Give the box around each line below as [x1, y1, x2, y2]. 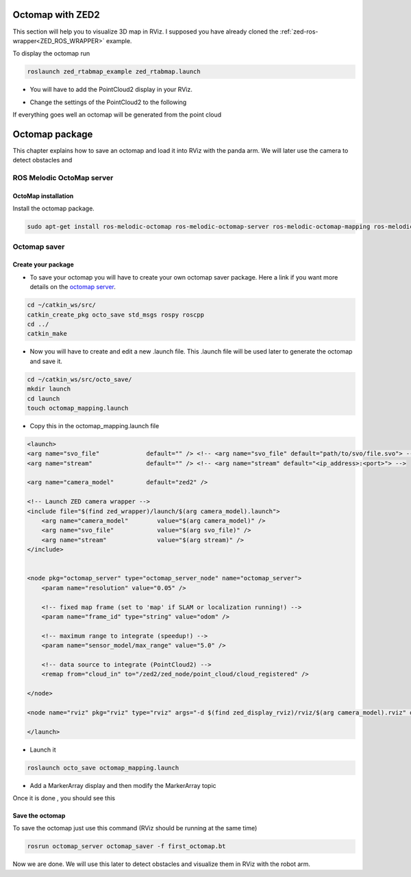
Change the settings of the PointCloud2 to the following [29, 98, 187, 106]
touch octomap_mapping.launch [27, 404, 129, 412]
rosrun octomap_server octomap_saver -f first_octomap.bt [27, 843, 226, 850]
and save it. [29, 357, 63, 365]
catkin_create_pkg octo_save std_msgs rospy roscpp [27, 310, 205, 319]
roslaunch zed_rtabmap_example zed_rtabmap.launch [27, 68, 201, 75]
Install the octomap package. [12, 204, 95, 212]
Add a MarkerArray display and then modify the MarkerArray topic [29, 781, 216, 789]
